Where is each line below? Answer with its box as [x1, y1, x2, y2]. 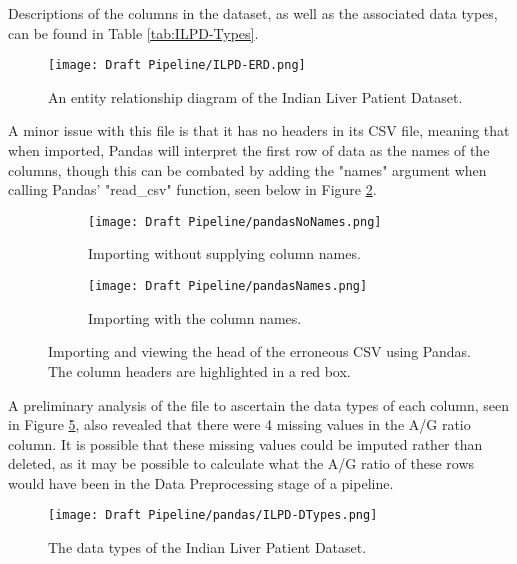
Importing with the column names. [88, 307, 302, 328]
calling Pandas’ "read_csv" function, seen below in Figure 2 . [8, 179, 377, 200]
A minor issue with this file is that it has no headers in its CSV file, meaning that [8, 120, 510, 141]
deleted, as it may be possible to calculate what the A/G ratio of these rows [8, 453, 475, 474]
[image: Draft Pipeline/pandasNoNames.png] [88, 214, 382, 229]
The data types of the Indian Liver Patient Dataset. [48, 537, 367, 558]
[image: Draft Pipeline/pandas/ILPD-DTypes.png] [48, 508, 378, 523]
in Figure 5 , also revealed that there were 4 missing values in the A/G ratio [8, 414, 471, 435]
